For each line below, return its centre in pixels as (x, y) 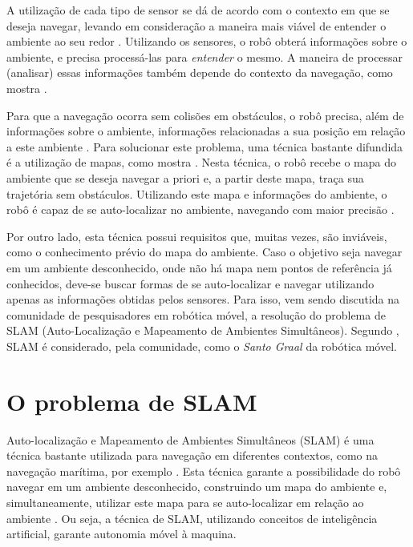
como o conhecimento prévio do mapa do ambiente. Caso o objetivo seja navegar (204, 252)
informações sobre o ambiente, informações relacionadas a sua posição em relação (206, 131)
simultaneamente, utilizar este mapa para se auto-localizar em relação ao (185, 502)
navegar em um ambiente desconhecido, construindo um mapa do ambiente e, (197, 487)
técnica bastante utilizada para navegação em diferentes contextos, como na (192, 455)
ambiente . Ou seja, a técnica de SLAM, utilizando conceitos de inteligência (192, 518)
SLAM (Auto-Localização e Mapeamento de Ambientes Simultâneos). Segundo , (203, 330)
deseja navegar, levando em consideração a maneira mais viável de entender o (196, 25)
